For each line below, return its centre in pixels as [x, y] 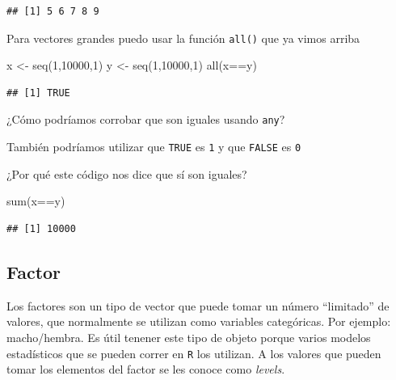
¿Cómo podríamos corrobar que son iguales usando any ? [146, 119]
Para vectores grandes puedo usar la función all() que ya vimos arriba [183, 38]
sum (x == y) [36, 201]
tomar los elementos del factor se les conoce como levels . [146, 369]
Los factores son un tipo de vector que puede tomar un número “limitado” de [198, 305]
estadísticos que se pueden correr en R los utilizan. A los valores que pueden [194, 353]
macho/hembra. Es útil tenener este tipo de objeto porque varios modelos [189, 337]
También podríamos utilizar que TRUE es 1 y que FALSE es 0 [154, 147]
